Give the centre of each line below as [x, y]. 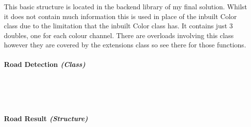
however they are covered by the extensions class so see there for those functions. [125, 45]
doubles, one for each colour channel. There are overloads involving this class [119, 35]
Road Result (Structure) [46, 118]
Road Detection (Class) [45, 64]
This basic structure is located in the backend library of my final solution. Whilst [126, 6]
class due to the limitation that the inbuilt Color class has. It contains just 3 [118, 26]
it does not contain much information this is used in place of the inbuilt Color [120, 16]
